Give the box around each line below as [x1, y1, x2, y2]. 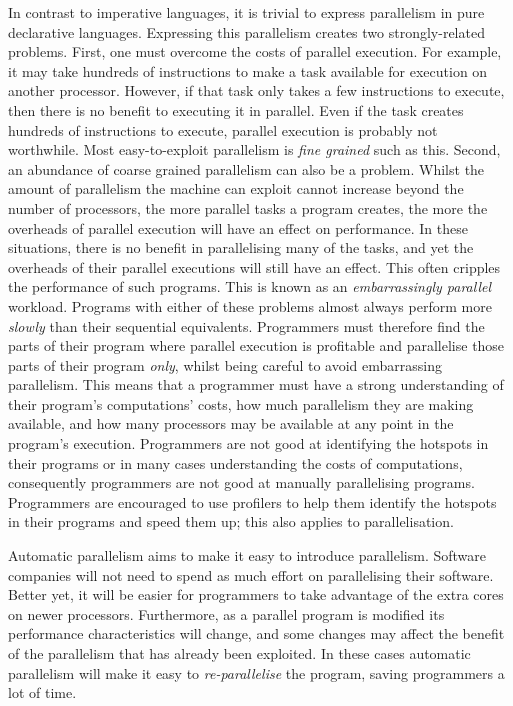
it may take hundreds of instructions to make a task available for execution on [8, 60, 488, 81]
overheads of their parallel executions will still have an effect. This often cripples [8, 256, 501, 277]
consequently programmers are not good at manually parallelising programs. [8, 472, 475, 493]
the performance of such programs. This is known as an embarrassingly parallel [8, 276, 492, 297]
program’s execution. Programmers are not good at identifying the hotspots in [8, 433, 489, 454]
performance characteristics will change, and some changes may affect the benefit [8, 623, 505, 644]
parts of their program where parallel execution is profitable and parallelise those [8, 335, 505, 356]
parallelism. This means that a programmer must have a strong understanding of [8, 374, 504, 395]
